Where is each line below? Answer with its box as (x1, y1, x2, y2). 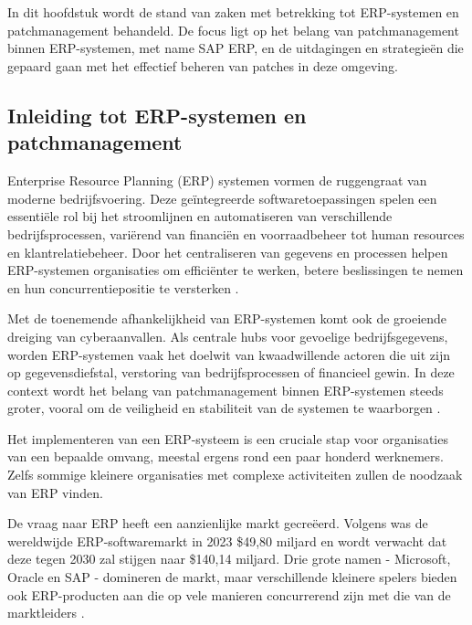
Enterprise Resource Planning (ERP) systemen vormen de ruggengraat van (7, 171, 427, 190)
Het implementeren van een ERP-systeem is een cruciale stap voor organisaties (7, 429, 448, 448)
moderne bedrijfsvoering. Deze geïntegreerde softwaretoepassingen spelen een (7, 188, 437, 207)
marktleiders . (7, 603, 85, 622)
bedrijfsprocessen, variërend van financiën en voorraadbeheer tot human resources (7, 224, 465, 243)
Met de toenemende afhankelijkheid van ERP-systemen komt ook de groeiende (7, 309, 447, 328)
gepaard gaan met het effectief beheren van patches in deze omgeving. (7, 56, 398, 75)
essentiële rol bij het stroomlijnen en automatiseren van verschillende (7, 207, 393, 226)
